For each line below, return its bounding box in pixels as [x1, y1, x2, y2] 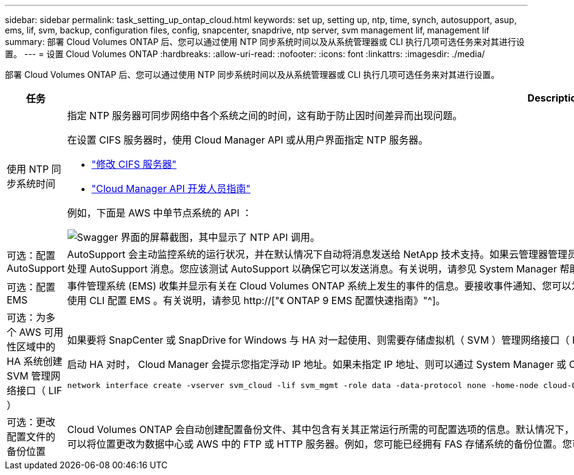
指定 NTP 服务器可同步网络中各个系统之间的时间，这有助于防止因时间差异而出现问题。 [67, 109, 463, 122]
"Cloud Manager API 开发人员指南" [91, 182, 251, 195]
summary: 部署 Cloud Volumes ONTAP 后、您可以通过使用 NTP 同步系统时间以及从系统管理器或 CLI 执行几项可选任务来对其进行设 [5, 36, 525, 47]
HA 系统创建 [7, 355, 63, 367]
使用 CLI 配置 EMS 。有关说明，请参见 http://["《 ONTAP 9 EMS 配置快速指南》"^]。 [67, 294, 446, 307]
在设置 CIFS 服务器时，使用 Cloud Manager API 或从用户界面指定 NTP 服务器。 [67, 134, 428, 146]
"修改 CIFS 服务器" [91, 158, 177, 170]
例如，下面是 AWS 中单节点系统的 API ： [67, 207, 252, 219]
